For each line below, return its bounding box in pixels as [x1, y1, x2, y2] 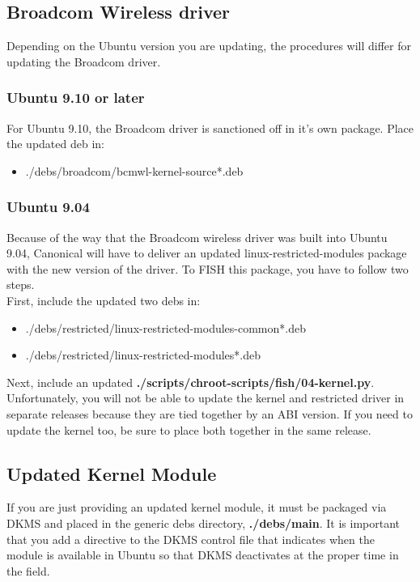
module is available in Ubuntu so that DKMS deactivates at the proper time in [6, 546, 399, 563]
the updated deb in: [6, 135, 104, 152]
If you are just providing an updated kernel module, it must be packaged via [6, 499, 387, 516]
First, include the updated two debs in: [6, 291, 201, 308]
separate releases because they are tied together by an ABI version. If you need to [6, 405, 413, 422]
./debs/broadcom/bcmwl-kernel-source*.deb [25, 162, 244, 179]
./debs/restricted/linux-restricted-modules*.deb [25, 346, 261, 363]
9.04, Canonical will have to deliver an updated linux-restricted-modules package [6, 244, 407, 261]
